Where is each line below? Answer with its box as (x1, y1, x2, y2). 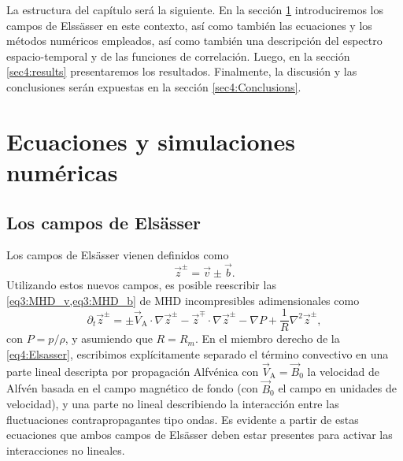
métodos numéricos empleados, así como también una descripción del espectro (6, 32, 383, 49)
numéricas (6, 155, 118, 188)
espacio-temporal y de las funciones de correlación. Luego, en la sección (6, 47, 350, 64)
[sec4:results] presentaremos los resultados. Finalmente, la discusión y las (6, 63, 357, 80)
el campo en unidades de (278, 380, 397, 396)
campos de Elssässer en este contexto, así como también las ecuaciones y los (6, 17, 372, 33)
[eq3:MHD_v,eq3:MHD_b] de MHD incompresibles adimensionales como (6, 292, 360, 308)
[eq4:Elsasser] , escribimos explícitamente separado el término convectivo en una (6, 345, 389, 362)
